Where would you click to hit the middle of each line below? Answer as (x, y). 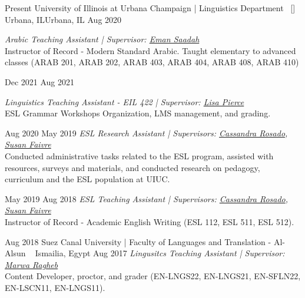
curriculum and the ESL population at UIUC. (87, 179)
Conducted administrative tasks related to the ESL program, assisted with (139, 155)
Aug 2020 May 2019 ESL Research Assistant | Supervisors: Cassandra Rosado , (146, 133)
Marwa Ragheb (32, 264)
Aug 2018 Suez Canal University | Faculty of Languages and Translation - (138, 241)
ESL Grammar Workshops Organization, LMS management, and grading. (138, 113)
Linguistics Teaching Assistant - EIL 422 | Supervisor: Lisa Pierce (125, 101)
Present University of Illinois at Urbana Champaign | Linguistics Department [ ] (150, 8)
